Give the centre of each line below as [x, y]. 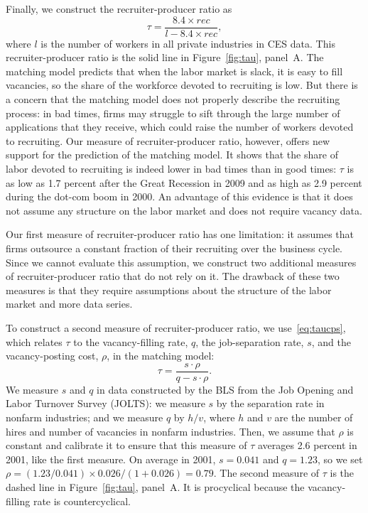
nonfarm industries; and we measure [85, 417]
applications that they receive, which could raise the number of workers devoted [180, 127]
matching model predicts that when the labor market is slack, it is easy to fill [174, 71]
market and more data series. [69, 304]
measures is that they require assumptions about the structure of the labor [169, 290]
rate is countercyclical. [82, 501]
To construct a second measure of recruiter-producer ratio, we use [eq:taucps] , [176, 327]
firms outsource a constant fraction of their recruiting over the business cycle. [174, 248]
